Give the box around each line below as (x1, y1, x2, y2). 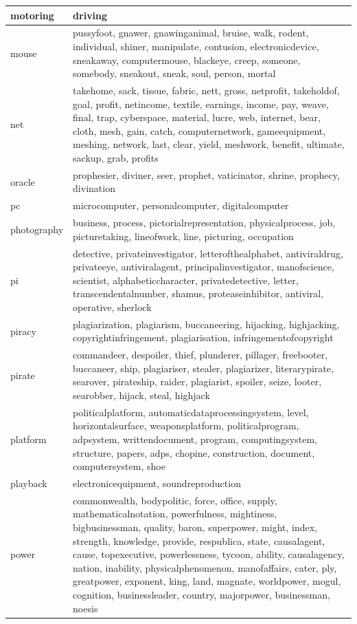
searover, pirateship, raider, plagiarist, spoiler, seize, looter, (73, 374, 322, 389)
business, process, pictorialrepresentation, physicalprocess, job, (73, 215, 336, 230)
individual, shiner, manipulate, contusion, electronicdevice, (73, 39, 319, 53)
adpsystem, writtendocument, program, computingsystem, (73, 431, 317, 446)
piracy (10, 323, 36, 338)
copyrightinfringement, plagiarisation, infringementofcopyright (73, 330, 334, 345)
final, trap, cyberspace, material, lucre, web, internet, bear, (73, 110, 321, 125)
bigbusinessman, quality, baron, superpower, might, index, (73, 520, 318, 535)
